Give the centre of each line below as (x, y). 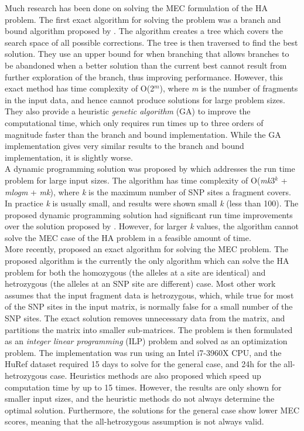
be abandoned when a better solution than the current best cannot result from (146, 65)
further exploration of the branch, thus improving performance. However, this (144, 77)
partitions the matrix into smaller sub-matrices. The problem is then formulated (149, 329)
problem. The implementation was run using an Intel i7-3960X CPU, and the (143, 352)
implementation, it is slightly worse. (69, 157)
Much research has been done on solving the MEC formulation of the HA (136, 8)
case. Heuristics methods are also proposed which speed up (156, 375)
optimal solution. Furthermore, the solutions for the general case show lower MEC (152, 410)
